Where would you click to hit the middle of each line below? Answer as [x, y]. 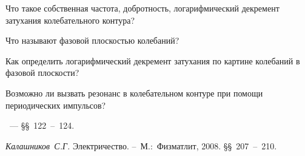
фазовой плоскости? [42, 73]
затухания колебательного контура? [70, 20]
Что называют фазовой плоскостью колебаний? [92, 40]
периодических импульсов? [56, 105]
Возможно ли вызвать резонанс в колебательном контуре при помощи [134, 93]
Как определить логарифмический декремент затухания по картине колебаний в [153, 60]
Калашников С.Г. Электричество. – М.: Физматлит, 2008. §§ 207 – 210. [141, 145]
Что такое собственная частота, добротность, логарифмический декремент [142, 8]
